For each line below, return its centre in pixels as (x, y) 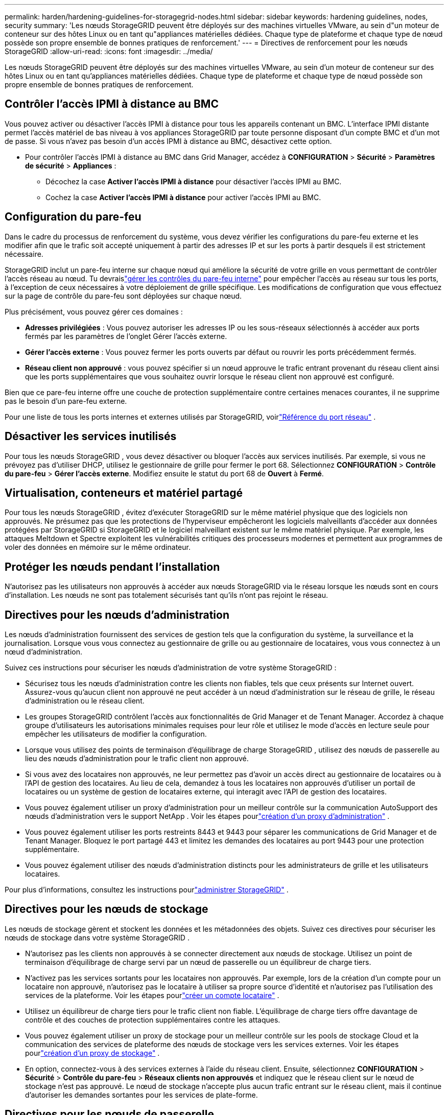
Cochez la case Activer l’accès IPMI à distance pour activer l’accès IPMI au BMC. (183, 197)
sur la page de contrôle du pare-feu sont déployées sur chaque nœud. (123, 296)
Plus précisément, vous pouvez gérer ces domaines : (94, 311)
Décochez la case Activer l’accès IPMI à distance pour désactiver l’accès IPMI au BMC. (194, 181)
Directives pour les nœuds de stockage (107, 909)
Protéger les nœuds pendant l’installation (112, 567)
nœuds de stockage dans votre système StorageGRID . (97, 937)
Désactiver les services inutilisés (91, 437)
